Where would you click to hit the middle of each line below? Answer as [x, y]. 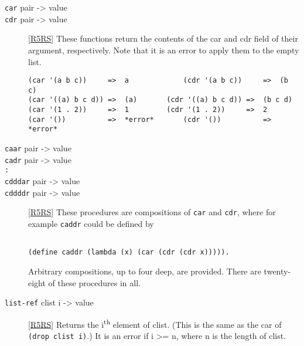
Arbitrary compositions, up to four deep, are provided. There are [145, 271]
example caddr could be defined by [91, 223]
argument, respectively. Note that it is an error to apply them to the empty [164, 50]
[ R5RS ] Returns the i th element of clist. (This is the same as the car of [155, 323]
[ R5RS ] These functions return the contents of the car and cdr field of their [163, 38]
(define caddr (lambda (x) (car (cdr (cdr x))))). [129, 252]
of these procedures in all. [94, 282]
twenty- [277, 271]
